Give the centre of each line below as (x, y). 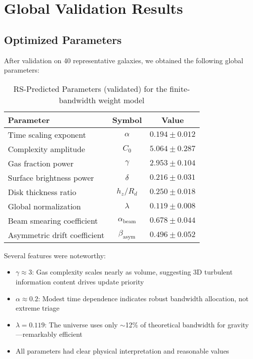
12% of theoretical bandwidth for (175, 324)
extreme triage (38, 308)
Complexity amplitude (47, 149)
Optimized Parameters (63, 39)
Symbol (127, 120)
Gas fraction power (41, 163)
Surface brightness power (51, 177)
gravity (238, 324)
